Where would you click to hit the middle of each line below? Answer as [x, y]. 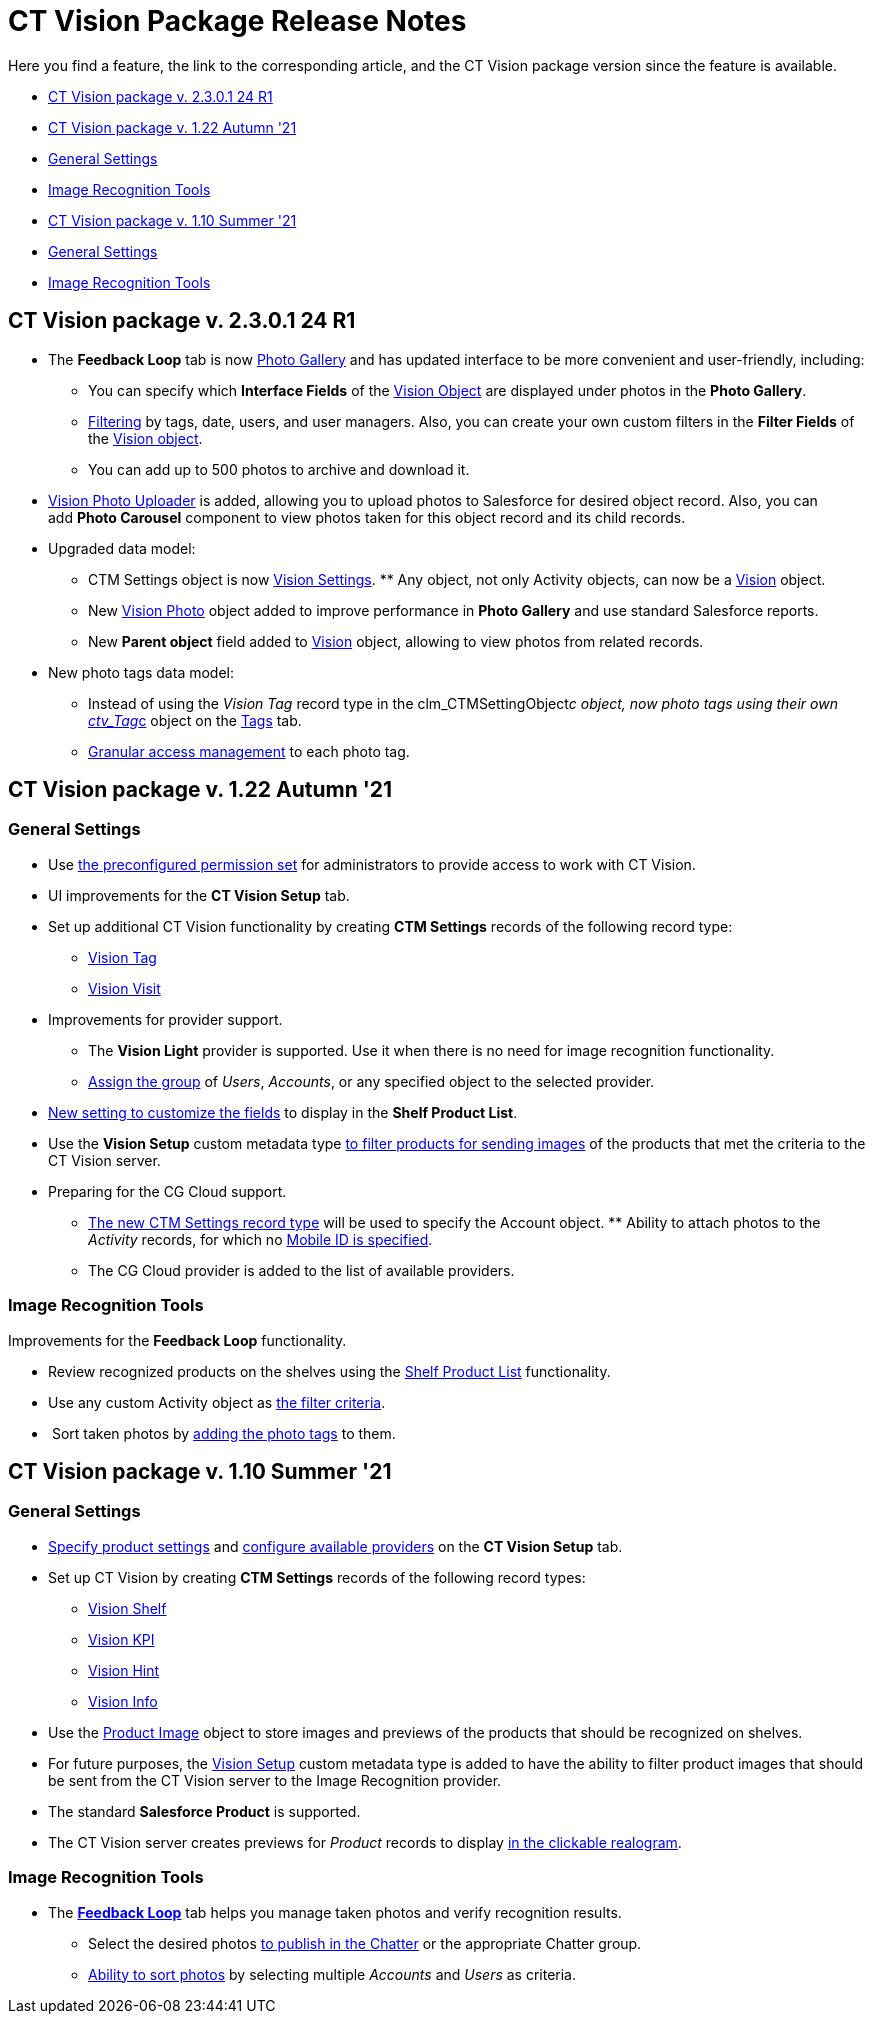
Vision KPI [121, 1639]
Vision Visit [124, 988]
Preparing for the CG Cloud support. [167, 1191]
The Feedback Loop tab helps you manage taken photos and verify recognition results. [335, 1912]
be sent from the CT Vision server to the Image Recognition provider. [275, 1780]
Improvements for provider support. [165, 1019]
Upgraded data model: [122, 548]
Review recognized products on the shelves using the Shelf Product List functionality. [329, 1371]
